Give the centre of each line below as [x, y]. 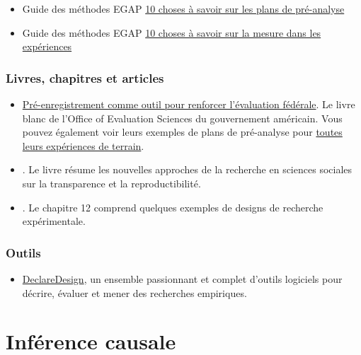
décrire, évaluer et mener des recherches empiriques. [134, 292]
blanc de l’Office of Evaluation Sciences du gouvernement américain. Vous [182, 118]
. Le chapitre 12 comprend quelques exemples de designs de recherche [173, 207]
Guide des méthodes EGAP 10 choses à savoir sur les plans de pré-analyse [183, 8]
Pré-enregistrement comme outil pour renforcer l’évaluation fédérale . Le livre [189, 104]
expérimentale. [54, 221]
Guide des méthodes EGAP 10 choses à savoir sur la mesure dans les [172, 32]
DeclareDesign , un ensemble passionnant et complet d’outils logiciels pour [182, 278]
